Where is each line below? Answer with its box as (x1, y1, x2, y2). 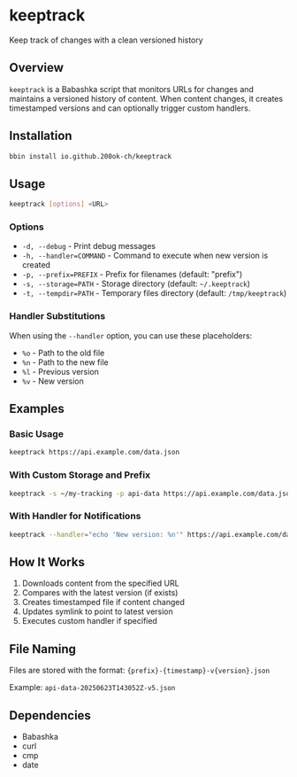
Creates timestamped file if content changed (21, 597, 186, 608)
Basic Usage (9, 428, 65, 440)
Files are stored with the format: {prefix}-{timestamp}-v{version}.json (9, 665, 270, 676)
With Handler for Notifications (9, 510, 141, 523)
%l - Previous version (21, 366, 100, 377)
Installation (9, 128, 72, 144)
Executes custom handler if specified (21, 616, 157, 626)
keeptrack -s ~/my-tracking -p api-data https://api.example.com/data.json (9, 489, 294, 498)
